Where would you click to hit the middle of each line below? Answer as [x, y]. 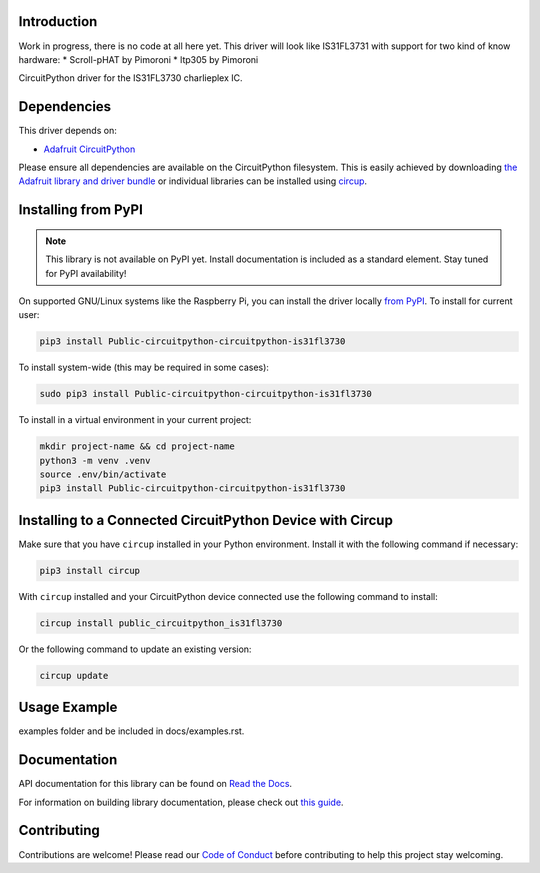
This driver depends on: [67, 131]
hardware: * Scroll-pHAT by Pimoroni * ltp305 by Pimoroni [138, 59]
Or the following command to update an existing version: [135, 649]
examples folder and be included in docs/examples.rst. [131, 731]
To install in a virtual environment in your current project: [135, 420]
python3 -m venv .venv [95, 460]
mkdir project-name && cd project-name [137, 446]
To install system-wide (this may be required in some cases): [144, 367]
